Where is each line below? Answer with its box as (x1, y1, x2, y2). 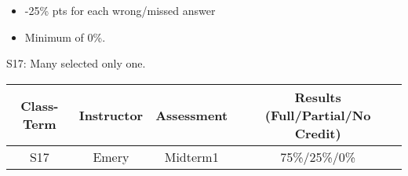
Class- (20, 97, 59, 115)
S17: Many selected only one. (6, 55, 146, 71)
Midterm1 (164, 147, 219, 166)
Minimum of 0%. (24, 28, 106, 45)
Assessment (155, 105, 228, 124)
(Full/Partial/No (264, 105, 371, 124)
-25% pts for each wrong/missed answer (24, 2, 216, 18)
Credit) (294, 123, 341, 142)
